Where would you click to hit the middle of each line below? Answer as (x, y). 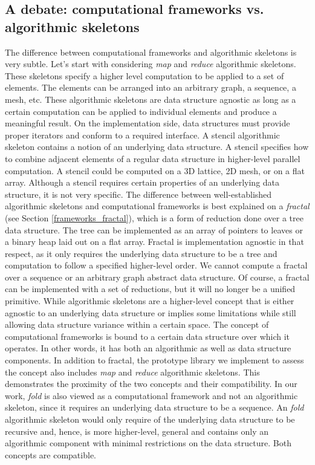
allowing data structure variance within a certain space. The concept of (137, 324)
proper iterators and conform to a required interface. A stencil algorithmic (142, 135)
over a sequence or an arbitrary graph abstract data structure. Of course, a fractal (157, 277)
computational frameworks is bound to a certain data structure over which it (148, 336)
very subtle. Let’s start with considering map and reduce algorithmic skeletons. (151, 64)
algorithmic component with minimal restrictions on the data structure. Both (148, 443)
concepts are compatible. (50, 454)
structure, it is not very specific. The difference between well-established (138, 194)
